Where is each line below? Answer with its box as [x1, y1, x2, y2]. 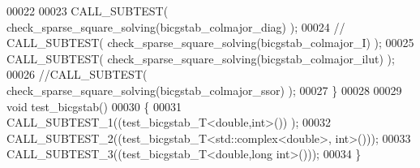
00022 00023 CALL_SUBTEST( [6, 2, 169, 19]
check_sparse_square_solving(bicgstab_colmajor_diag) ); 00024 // [6, 18, 345, 35]
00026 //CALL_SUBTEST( [6, 66, 148, 83]
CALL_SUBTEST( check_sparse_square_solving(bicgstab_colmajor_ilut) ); [6, 50, 395, 67]
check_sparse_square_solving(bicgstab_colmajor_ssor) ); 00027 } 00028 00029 [6, 81, 402, 98]
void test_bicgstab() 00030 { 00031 [6, 97, 182, 114]
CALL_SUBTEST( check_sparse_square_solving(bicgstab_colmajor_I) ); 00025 [6, 34, 414, 51]
